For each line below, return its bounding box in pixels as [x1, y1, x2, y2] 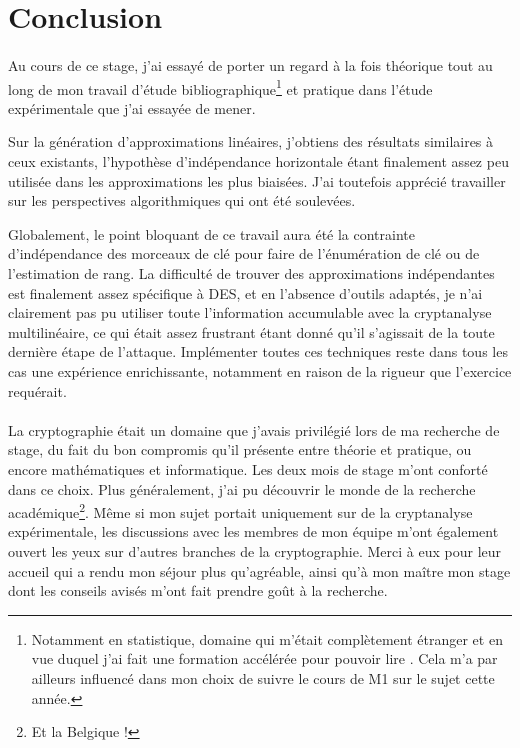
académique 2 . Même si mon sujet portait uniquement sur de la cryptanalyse [8, 499, 473, 522]
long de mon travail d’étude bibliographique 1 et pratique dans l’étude [8, 75, 433, 99]
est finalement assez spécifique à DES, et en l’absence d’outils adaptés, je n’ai [8, 282, 483, 303]
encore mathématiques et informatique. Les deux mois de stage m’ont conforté [8, 458, 488, 479]
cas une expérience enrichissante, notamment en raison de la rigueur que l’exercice [8, 360, 512, 381]
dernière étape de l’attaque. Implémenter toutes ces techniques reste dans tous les [8, 341, 508, 362]
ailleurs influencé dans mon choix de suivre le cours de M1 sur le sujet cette [31, 667, 495, 688]
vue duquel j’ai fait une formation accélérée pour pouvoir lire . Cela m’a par [31, 648, 498, 669]
